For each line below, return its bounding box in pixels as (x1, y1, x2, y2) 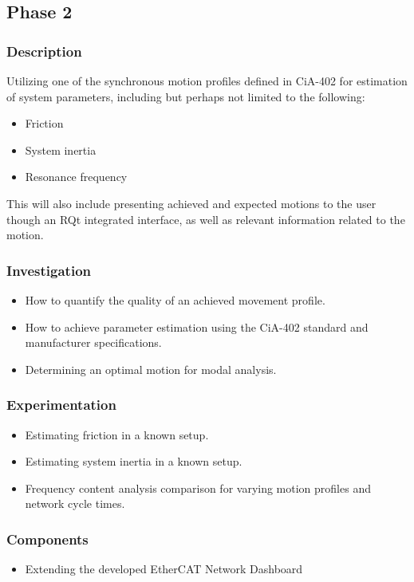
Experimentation (6, 395, 116, 415)
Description (6, 41, 82, 61)
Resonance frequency (25, 168, 128, 185)
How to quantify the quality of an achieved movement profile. (25, 291, 325, 308)
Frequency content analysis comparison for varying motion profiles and (25, 479, 371, 496)
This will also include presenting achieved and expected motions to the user (6, 195, 377, 211)
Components (6, 529, 89, 549)
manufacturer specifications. (25, 334, 162, 351)
